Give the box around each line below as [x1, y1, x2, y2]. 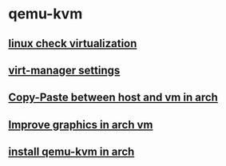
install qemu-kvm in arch [8, 145, 135, 159]
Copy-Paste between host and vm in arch [8, 91, 218, 105]
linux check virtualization [8, 37, 137, 50]
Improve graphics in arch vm [8, 117, 153, 132]
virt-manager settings [8, 63, 121, 77]
